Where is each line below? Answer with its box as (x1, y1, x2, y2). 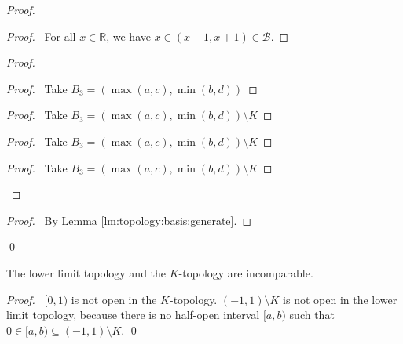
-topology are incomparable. (178, 264, 313, 281)
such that (289, 306, 335, 323)
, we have (106, 27, 151, 44)
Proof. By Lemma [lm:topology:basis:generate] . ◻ (6, 212, 251, 228)
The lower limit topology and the (6, 264, 167, 281)
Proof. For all (6, 27, 76, 44)
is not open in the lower (283, 291, 398, 307)
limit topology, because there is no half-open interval (6, 306, 260, 323)
